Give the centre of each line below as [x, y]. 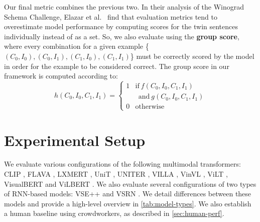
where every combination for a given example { [77, 46]
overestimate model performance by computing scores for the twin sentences [121, 26]
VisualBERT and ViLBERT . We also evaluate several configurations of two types [130, 183]
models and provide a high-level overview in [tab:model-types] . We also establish [128, 203]
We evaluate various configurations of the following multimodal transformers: [122, 164]
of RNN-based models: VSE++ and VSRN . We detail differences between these [128, 194]
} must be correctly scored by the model [192, 56]
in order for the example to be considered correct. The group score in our [117, 66]
